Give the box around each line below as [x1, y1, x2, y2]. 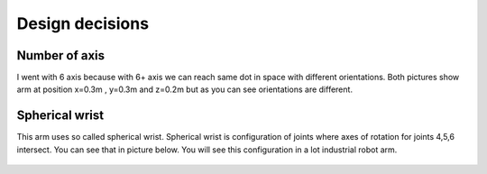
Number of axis [16, 48, 106, 63]
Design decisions [16, 14, 149, 33]
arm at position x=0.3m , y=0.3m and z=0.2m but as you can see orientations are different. [16, 84, 354, 95]
